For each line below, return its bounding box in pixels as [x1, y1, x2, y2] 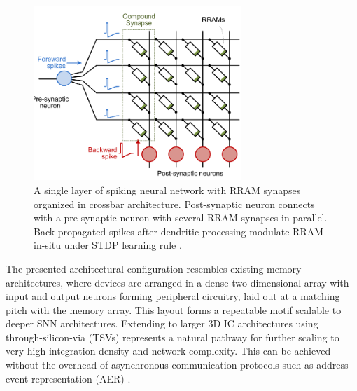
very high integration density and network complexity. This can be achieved [6, 343, 331, 358]
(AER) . [95, 371, 131, 385]
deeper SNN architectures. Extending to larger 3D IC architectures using [6, 316, 318, 331]
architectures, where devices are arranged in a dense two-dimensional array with [6, 275, 349, 289]
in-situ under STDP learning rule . [34, 238, 182, 252]
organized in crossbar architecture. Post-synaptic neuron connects [34, 196, 315, 211]
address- [316, 357, 352, 372]
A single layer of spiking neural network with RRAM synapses [34, 182, 301, 197]
